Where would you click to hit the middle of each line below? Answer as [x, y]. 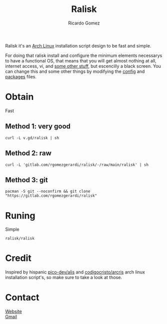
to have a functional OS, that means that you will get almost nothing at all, [81, 60]
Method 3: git [27, 180]
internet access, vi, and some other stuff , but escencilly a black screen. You [83, 66]
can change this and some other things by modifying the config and [75, 71]
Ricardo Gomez [84, 23]
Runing [20, 215]
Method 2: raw [28, 153]
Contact [22, 298]
